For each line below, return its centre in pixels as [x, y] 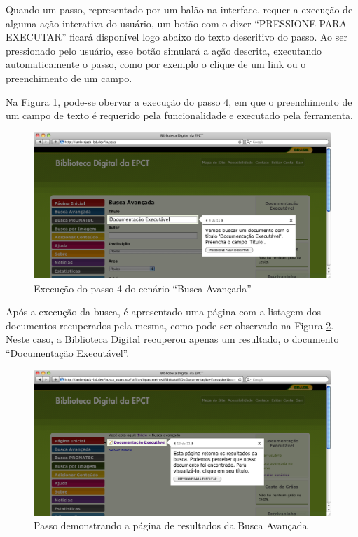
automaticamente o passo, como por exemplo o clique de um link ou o [156, 64]
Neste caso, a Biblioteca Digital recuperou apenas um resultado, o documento [172, 339]
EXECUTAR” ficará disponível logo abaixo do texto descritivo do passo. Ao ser [177, 37]
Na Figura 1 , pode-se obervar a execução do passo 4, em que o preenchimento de [179, 101]
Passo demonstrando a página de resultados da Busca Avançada [171, 525]
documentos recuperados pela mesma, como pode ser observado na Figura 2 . [170, 325]
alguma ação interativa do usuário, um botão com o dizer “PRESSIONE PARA [177, 23]
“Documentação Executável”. [68, 352]
